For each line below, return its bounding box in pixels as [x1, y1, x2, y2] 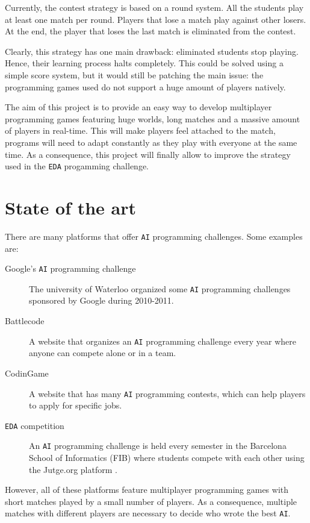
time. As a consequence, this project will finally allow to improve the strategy [5, 148, 291, 160]
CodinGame [5, 366, 49, 379]
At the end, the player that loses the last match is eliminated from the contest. [5, 25, 296, 37]
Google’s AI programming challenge [5, 262, 136, 275]
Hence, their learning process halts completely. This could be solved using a [5, 57, 284, 69]
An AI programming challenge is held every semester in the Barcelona [29, 439, 287, 452]
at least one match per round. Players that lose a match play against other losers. [5, 13, 306, 25]
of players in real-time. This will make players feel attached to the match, [5, 124, 276, 137]
